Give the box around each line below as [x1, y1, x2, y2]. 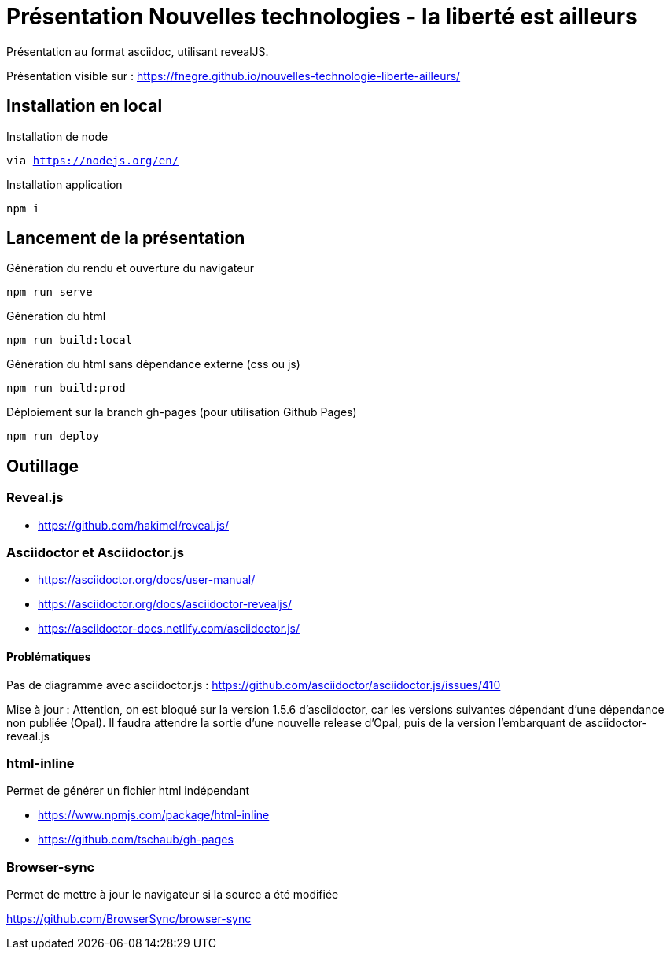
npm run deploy [6, 430, 100, 443]
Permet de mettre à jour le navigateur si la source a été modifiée [6, 888, 339, 902]
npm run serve [6, 286, 93, 299]
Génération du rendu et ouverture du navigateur [6, 261, 254, 275]
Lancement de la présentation [6, 228, 245, 249]
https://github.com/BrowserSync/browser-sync [6, 912, 252, 926]
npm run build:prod [6, 382, 126, 395]
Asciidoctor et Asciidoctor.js [6, 544, 184, 561]
